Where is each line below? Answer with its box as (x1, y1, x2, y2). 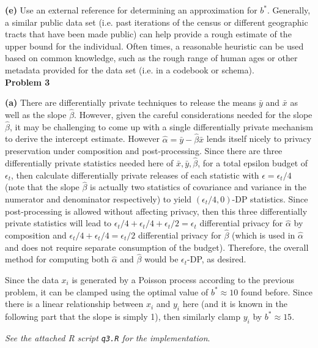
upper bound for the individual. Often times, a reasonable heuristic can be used (5, 39, 304, 52)
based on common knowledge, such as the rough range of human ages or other (5, 51, 298, 64)
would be (144, 253, 179, 265)
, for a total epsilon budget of (198, 157, 308, 169)
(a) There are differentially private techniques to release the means (5, 96, 256, 109)
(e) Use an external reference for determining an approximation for (5, 4, 257, 16)
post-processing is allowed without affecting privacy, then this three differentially (5, 204, 308, 217)
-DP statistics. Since (232, 193, 308, 205)
